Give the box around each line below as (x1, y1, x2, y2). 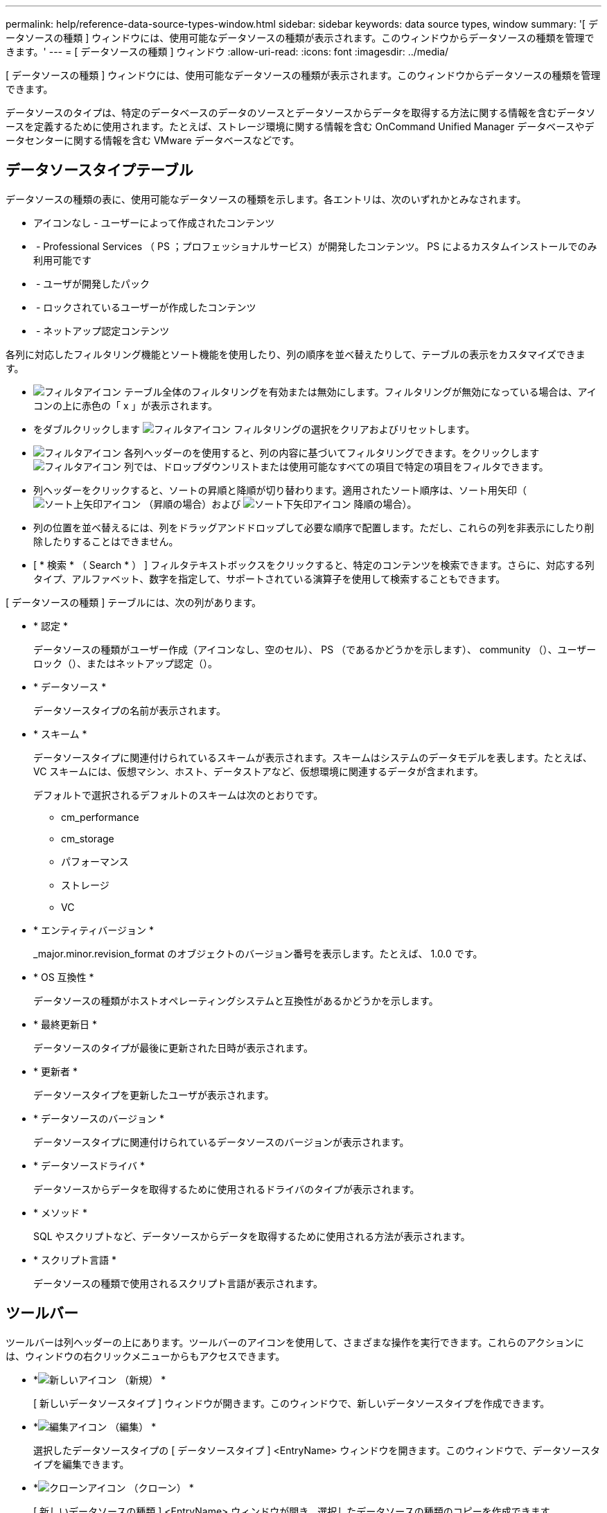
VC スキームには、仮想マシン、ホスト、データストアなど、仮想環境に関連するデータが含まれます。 (33, 765, 484, 777)
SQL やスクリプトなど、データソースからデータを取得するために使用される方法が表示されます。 (33, 1230, 470, 1242)
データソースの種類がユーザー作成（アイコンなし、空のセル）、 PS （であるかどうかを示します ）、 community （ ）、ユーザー (33, 643, 597, 655)
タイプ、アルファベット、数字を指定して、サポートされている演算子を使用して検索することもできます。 (33, 572, 506, 585)
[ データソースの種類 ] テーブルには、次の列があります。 (6, 596, 262, 608)
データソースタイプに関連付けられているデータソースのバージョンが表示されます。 (33, 1135, 410, 1148)
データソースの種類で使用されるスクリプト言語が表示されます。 (33, 1277, 323, 1289)
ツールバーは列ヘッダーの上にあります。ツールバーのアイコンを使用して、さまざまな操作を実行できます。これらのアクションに (6, 1336, 584, 1348)
